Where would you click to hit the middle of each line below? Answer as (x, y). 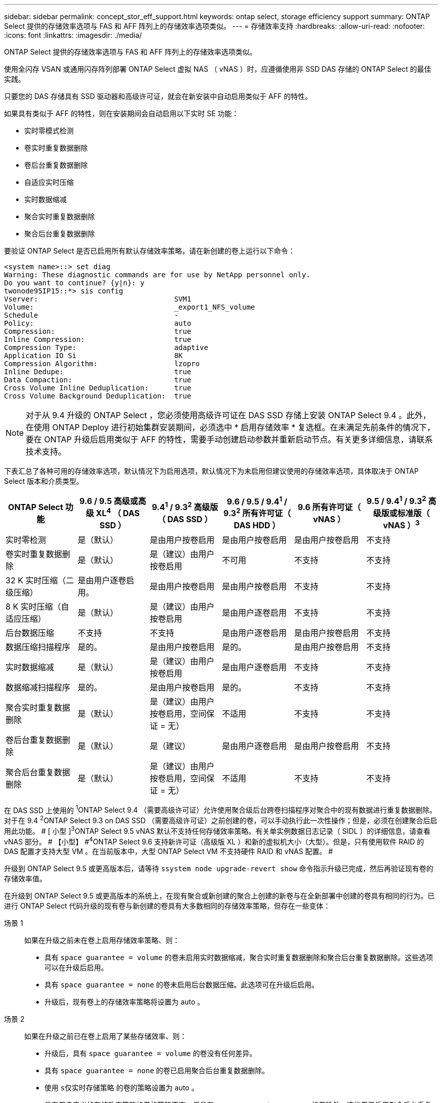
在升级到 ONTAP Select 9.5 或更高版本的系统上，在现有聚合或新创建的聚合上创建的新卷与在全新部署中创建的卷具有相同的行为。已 (219, 896)
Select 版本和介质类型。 (44, 481)
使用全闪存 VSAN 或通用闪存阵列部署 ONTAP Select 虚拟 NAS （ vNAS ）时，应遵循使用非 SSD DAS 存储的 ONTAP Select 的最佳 (218, 69)
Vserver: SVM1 (98, 299)
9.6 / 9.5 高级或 (109, 501)
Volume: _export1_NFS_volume (130, 307)
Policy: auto (98, 323)
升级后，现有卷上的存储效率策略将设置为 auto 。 (124, 1002)
